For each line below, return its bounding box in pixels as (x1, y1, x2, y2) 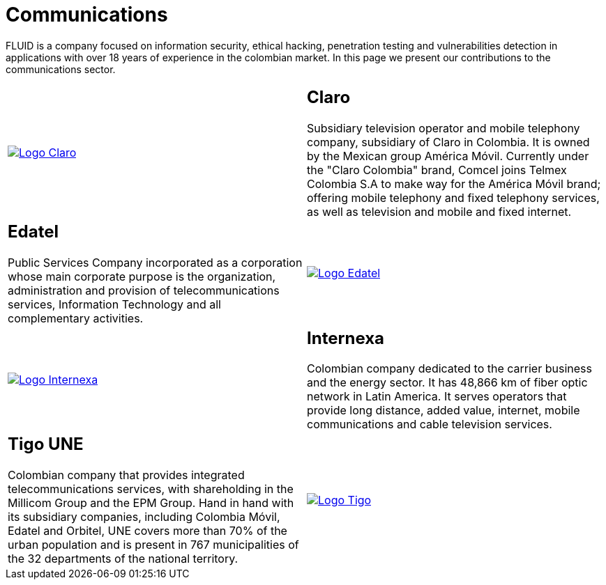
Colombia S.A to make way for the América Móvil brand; (307, 176, 601, 191)
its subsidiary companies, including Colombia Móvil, (8, 510, 280, 524)
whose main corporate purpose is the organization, (8, 269, 276, 283)
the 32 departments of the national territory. (8, 552, 238, 566)
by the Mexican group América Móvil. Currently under (307, 148, 589, 163)
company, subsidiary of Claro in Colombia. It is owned (307, 134, 590, 149)
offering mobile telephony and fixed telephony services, (307, 190, 600, 205)
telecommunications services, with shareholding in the (8, 482, 294, 497)
